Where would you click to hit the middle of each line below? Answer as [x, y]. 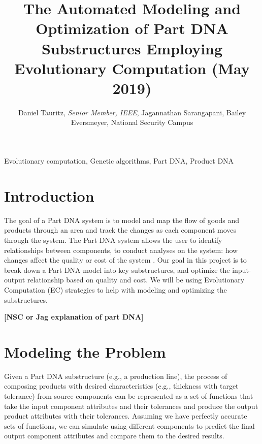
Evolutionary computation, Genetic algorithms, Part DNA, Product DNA [119, 161]
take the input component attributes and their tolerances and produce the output [131, 406]
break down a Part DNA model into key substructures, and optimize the [117, 269]
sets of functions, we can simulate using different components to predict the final [129, 425]
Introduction [49, 195]
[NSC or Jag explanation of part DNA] [74, 317]
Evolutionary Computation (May [132, 68]
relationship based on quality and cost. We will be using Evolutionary [136, 280]
